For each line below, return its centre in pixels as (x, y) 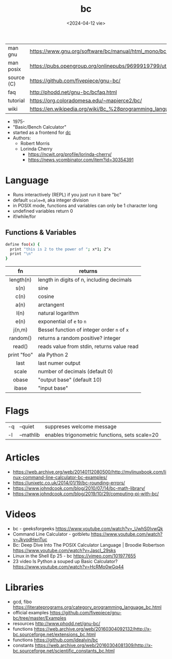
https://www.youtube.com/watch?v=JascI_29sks (64, 550)
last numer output (59, 363)
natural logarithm (59, 313)
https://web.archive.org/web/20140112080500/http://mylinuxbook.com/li (89, 472)
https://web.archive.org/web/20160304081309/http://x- (94, 645)
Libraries (25, 587)
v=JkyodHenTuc (30, 540)
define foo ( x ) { (23, 244)
